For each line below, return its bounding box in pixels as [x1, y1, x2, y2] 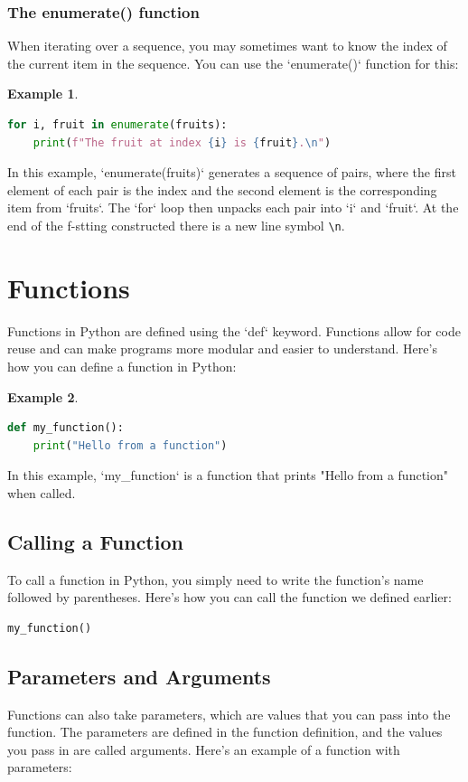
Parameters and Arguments [7, 662, 271, 690]
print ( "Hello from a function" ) [33, 438, 228, 452]
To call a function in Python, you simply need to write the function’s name [7, 570, 424, 589]
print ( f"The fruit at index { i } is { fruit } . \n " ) [33, 136, 332, 149]
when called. [7, 483, 76, 502]
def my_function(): [7, 421, 124, 435]
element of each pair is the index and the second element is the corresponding [7, 180, 437, 199]
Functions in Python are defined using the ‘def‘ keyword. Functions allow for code [7, 321, 461, 340]
